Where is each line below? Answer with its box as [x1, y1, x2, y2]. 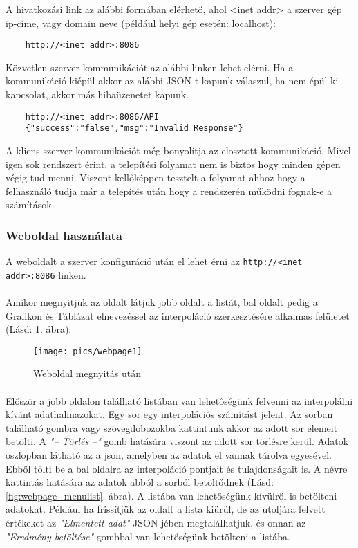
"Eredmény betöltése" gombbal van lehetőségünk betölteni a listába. [6, 529, 291, 543]
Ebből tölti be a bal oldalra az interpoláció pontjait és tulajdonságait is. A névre [6, 461, 348, 475]
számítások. [6, 197, 55, 212]
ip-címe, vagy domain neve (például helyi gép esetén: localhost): [6, 15, 276, 30]
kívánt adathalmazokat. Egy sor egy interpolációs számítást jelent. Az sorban [6, 407, 333, 421]
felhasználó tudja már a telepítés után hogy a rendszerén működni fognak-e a [6, 183, 332, 198]
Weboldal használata [6, 226, 122, 244]
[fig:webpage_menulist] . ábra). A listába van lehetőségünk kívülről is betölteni [6, 488, 337, 502]
